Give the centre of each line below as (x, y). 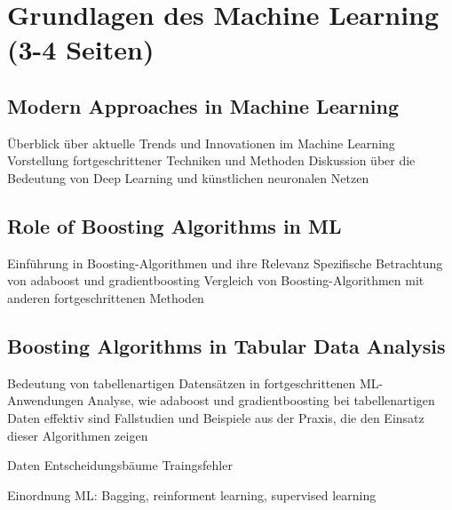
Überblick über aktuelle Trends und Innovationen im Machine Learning (201, 143)
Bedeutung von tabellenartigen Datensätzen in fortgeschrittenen (182, 382)
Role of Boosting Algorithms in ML (174, 225)
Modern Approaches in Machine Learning (203, 105)
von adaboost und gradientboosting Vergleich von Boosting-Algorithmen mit (216, 280)
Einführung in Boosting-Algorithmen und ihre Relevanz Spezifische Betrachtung (225, 263)
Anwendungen (45, 400)
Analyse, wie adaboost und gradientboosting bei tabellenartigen (261, 400)
